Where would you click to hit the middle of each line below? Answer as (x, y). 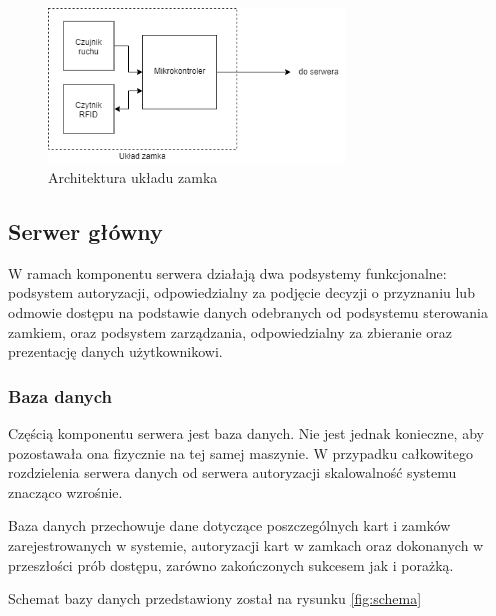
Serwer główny (85, 231)
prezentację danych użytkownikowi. (115, 351)
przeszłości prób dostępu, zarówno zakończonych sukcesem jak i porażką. (231, 564)
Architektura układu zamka (133, 177)
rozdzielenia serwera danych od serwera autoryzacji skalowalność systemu (232, 472)
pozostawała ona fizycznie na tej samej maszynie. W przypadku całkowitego (241, 452)
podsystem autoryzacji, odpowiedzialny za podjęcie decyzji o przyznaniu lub (241, 292)
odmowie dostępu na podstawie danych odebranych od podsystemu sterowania (248, 312)
